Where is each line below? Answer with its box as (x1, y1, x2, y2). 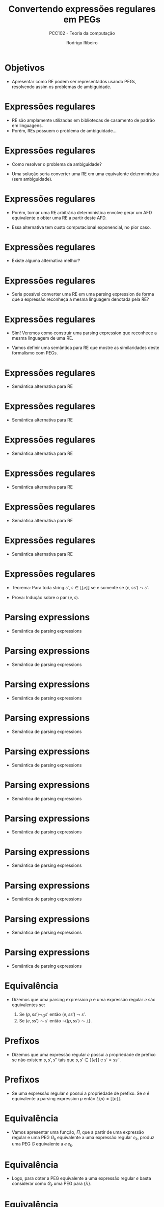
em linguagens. (11, 122, 43, 128)
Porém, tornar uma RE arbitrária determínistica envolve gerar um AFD (11, 209, 152, 215)
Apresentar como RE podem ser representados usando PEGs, (11, 78, 137, 84)
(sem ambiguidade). (11, 176, 53, 182)
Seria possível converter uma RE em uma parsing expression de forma (11, 291, 154, 297)
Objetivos (4, 62, 45, 73)
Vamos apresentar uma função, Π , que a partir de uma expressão (11, 1129, 144, 1135)
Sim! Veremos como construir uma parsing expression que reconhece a (11, 330, 157, 336)
